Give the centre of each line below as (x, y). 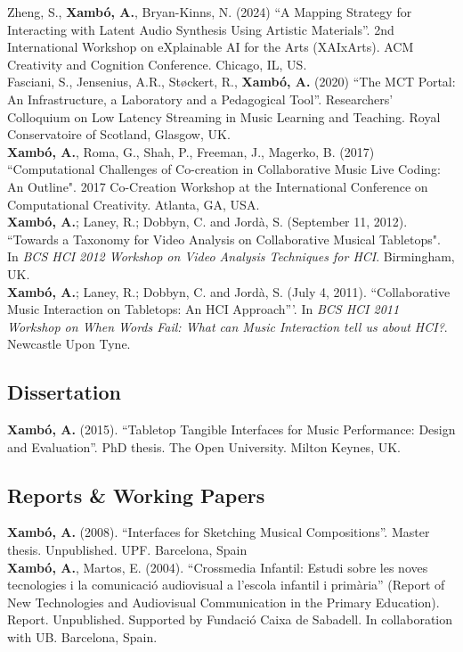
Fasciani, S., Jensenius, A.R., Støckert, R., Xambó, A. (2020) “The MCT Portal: (231, 82)
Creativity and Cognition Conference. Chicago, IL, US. (157, 64)
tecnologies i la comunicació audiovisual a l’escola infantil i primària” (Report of (226, 585)
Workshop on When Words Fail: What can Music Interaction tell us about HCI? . (227, 326)
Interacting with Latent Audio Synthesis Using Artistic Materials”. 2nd (201, 29)
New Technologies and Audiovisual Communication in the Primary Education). (223, 602)
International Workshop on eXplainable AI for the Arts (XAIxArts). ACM (211, 47)
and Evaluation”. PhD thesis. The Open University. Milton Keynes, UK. (204, 446)
